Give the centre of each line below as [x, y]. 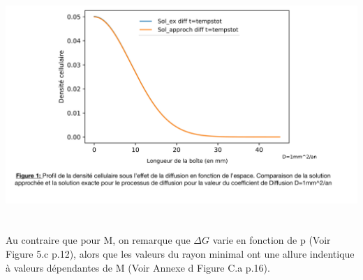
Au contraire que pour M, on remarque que [98, 240]
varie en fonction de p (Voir [272, 240]
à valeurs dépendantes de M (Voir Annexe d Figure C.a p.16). [138, 267]
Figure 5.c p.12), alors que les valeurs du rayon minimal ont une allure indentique [180, 254]
